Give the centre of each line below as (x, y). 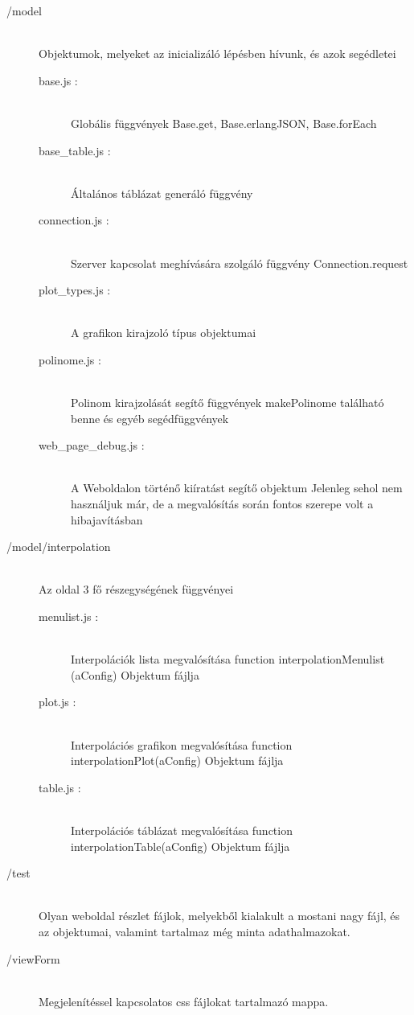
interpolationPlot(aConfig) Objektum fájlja (177, 760)
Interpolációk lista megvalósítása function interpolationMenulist (228, 659)
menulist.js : (69, 616)
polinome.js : (70, 359)
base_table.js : (75, 150)
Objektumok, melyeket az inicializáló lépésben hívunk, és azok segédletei (217, 53)
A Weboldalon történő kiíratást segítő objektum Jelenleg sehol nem (237, 488)
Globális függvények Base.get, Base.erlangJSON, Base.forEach (224, 123)
